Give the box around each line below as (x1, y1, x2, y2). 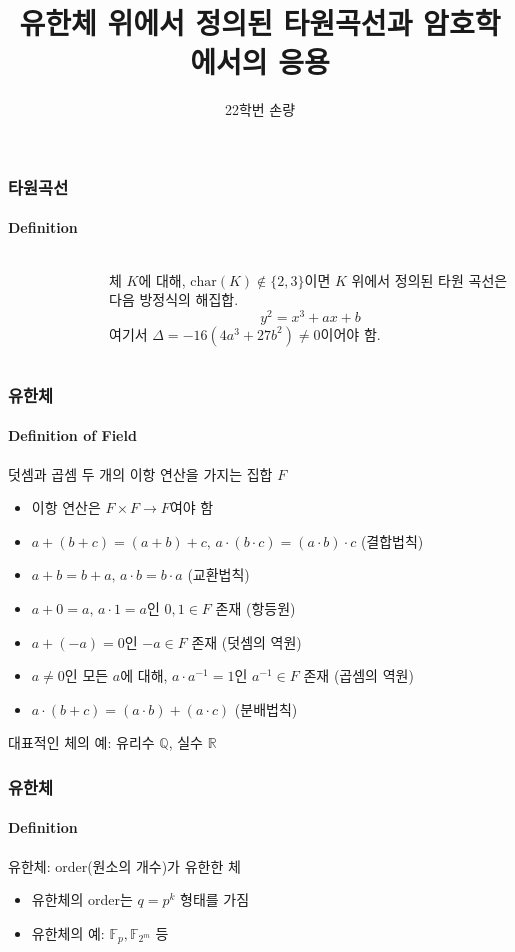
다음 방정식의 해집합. (109, 289, 239, 310)
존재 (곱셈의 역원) (303, 665, 414, 686)
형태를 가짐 (180, 889, 250, 910)
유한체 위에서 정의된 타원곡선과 (19, 2, 413, 43)
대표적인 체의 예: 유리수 (8, 732, 155, 753)
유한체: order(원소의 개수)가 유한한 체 (8, 855, 241, 876)
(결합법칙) (360, 530, 424, 551)
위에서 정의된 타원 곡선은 (351, 269, 508, 290)
